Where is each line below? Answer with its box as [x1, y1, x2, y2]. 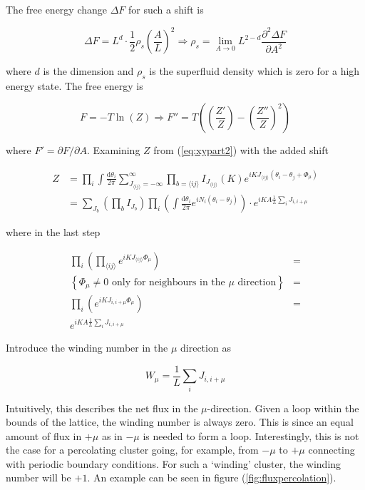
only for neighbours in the [111, 277, 225, 287]
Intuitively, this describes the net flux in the [6, 400, 198, 415]
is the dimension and [43, 63, 134, 78]
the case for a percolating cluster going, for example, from [6, 442, 259, 457]
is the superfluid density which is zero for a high [149, 63, 360, 78]
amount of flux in [6, 428, 82, 443]
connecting [308, 442, 355, 457]
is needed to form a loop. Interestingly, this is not [143, 428, 359, 443]
